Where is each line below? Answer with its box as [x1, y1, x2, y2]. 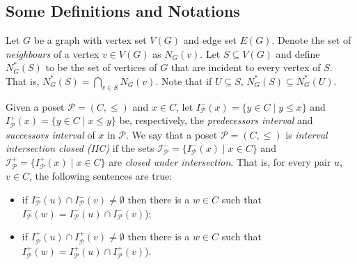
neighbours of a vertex [6, 46, 100, 61]
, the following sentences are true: [29, 169, 173, 183]
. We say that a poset [126, 127, 218, 141]
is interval [285, 127, 328, 141]
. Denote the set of [271, 33, 351, 47]
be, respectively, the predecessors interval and [119, 113, 313, 127]
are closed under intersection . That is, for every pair [109, 154, 331, 169]
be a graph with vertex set [33, 33, 147, 47]
